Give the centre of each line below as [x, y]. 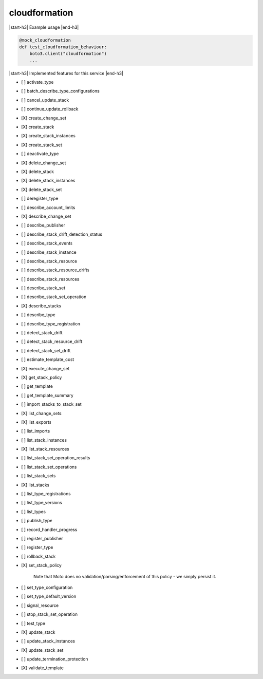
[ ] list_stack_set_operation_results [56, 458]
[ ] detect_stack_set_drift [46, 350]
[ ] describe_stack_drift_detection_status [62, 234]
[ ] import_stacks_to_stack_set [51, 404]
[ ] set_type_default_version [49, 596]
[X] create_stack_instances [48, 136]
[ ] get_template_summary [47, 395]
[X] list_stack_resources [45, 449]
